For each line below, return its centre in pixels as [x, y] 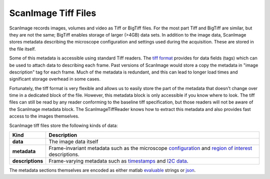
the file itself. [22, 49]
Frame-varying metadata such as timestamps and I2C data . [118, 161]
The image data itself [73, 141]
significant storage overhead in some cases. [55, 79]
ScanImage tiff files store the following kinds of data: [63, 125]
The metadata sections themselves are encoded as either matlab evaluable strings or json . [102, 170]
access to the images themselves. [44, 116]
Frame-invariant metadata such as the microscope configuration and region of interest [150, 148]
